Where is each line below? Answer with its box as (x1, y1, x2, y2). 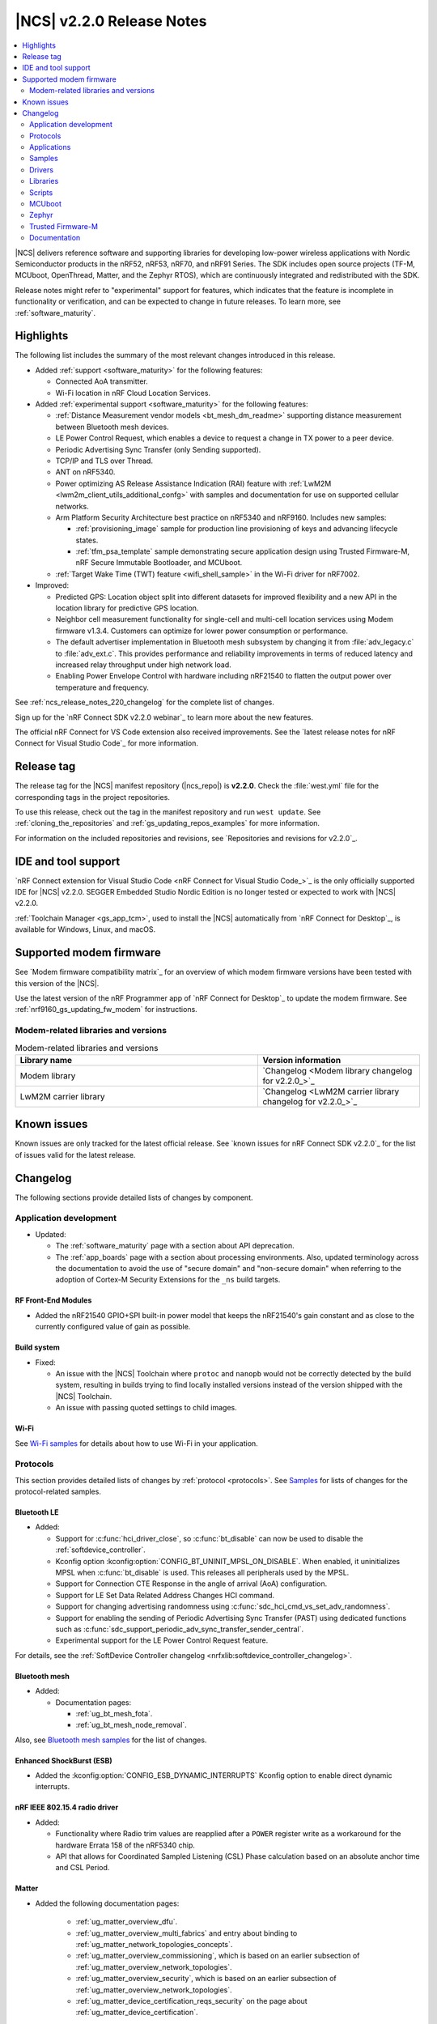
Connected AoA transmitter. (55, 376, 149, 386)
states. (75, 535, 99, 545)
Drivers (29, 164, 54, 174)
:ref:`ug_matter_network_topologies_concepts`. (75, 1939, 233, 1949)
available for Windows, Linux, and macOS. (15, 925, 156, 934)
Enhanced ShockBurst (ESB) (15, 1755, 112, 1765)
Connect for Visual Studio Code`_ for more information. (15, 738, 198, 748)
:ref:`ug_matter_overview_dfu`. (75, 1917, 178, 1927)
